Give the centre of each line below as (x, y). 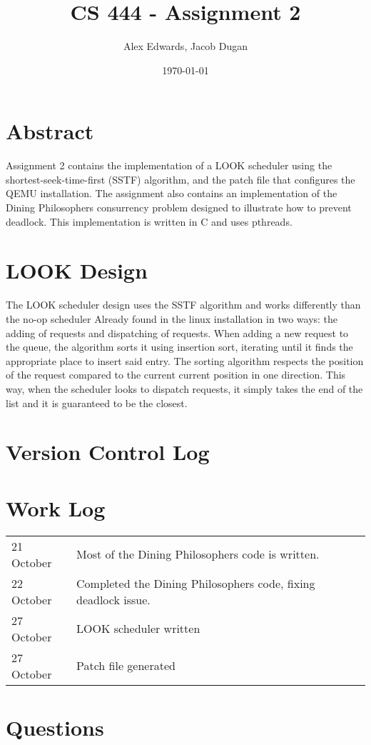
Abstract (50, 131)
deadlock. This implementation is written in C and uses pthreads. (149, 221)
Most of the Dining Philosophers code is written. (198, 554)
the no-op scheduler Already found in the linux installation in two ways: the (172, 318)
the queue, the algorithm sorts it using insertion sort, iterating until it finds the (179, 347)
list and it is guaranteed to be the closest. (97, 402)
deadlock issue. (113, 599)
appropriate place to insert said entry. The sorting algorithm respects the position (185, 360)
